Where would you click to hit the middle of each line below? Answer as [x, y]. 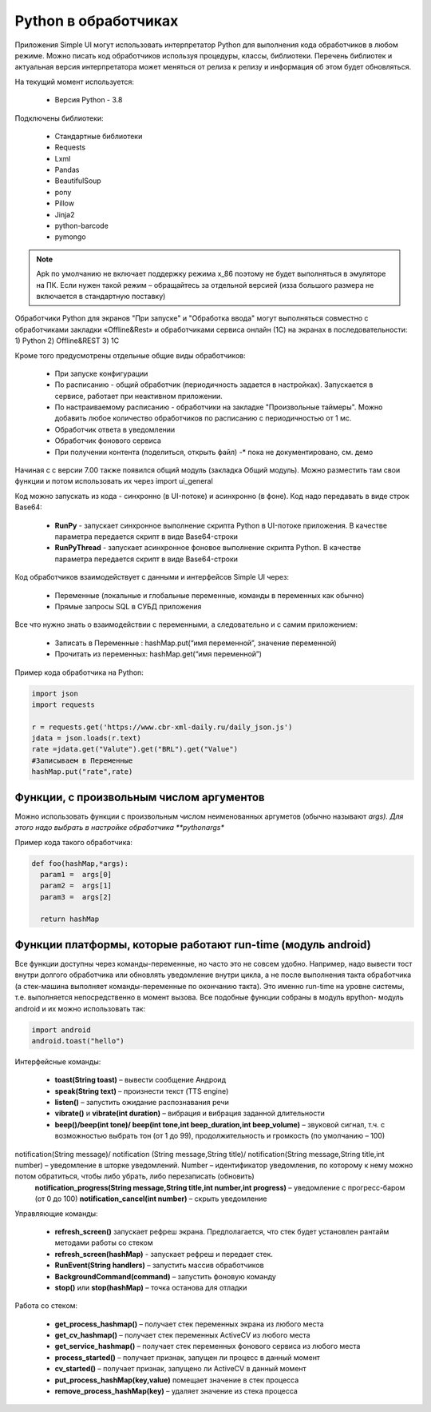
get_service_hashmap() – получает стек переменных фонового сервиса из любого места [208, 1346]
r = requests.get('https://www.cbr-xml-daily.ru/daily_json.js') [162, 727]
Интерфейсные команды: [58, 1061]
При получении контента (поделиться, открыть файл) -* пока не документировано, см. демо [214, 452]
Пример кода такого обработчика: [74, 842]
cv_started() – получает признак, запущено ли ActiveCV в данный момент [180, 1369]
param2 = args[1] [76, 886]
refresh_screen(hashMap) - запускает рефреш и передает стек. [164, 1254]
